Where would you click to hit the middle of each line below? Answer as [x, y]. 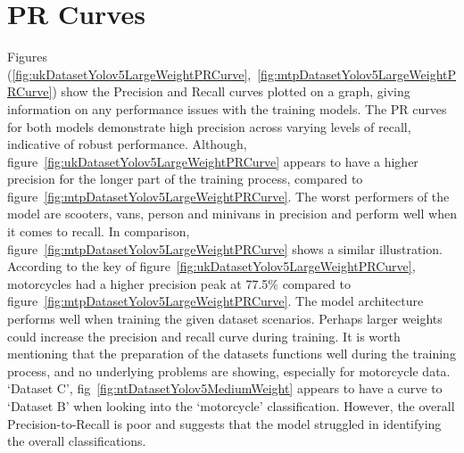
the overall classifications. [77, 441]
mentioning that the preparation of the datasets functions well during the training [232, 354]
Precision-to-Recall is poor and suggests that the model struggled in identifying [224, 423]
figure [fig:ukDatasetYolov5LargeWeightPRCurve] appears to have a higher [213, 161]
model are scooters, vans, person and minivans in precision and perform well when [232, 214]
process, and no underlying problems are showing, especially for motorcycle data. [229, 371]
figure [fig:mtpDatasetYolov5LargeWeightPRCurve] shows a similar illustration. [225, 248]
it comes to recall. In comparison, [99, 231]
